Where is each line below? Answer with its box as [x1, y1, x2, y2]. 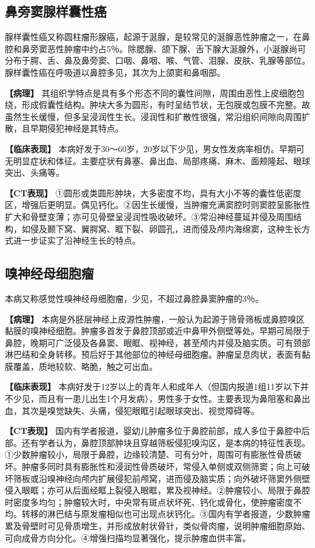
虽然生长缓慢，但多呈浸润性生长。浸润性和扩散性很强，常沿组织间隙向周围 [5, 110, 302, 122]
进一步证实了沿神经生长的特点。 [13, 234, 141, 247]
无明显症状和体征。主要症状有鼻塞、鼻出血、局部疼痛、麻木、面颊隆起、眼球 [5, 154, 310, 167]
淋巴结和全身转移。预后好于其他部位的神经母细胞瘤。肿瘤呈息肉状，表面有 [5, 348, 302, 361]
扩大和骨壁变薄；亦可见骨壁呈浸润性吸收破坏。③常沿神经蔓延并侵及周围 [5, 210, 293, 222]
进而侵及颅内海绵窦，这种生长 [182, 222, 302, 235]
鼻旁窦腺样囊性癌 [5, 2, 107, 21]
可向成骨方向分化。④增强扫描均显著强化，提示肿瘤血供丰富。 [5, 531, 251, 544]
